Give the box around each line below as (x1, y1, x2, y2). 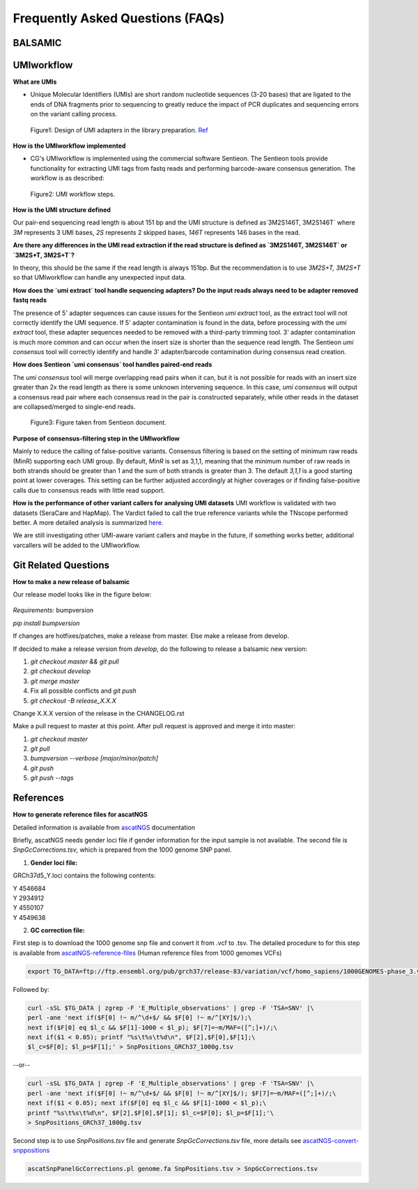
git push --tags (30, 774, 74, 782)
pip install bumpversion (13, 619, 80, 627)
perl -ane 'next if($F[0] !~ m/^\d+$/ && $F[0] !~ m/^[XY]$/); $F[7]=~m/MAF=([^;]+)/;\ (27, 1089, 336, 1097)
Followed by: (13, 985, 50, 993)
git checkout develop (30, 667, 91, 675)
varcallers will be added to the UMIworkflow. (13, 541, 141, 549)
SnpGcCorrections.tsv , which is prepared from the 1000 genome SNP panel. (13, 845, 232, 854)
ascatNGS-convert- (302, 1136, 359, 1144)
